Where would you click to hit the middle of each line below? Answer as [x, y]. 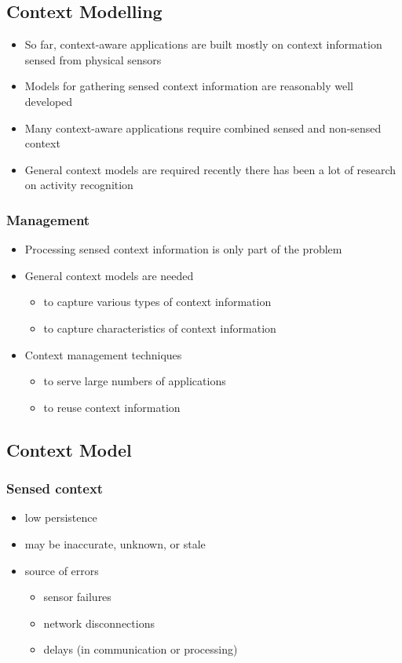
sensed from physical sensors [93, 59]
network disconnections [99, 623]
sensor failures [77, 597]
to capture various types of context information [157, 302]
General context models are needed [109, 275]
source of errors [62, 570]
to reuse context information [112, 407]
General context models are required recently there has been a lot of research [210, 169]
